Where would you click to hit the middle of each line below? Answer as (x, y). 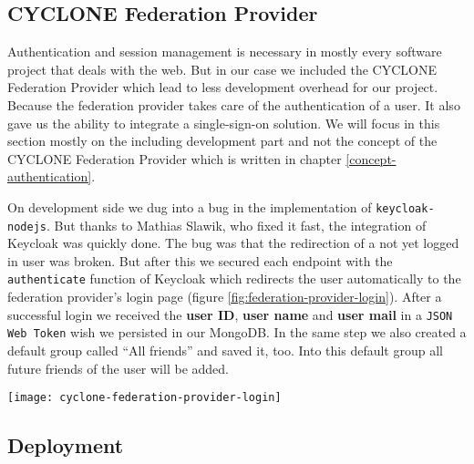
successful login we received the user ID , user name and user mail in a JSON (230, 314)
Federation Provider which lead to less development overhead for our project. (223, 87)
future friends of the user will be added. (118, 368)
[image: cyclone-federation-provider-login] (144, 398)
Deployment (66, 445)
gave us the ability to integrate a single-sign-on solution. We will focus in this (224, 123)
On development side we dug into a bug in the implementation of (190, 206)
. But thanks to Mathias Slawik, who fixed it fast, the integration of (236, 225)
